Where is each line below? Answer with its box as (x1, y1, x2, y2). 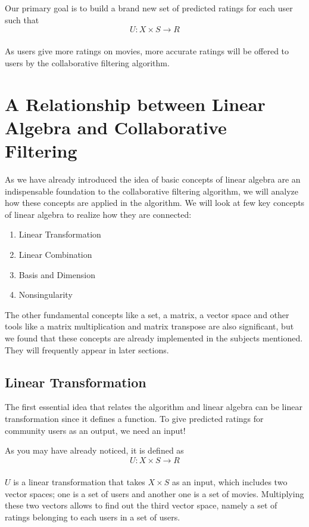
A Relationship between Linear (5, 91, 266, 116)
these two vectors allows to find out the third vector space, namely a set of (5, 499, 277, 511)
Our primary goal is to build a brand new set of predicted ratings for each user (5, 2, 293, 14)
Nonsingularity (18, 288, 73, 301)
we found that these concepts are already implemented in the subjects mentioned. (5, 332, 303, 344)
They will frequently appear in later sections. (5, 343, 169, 356)
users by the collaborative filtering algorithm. (5, 56, 170, 69)
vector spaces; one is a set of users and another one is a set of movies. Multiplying (5, 487, 304, 500)
